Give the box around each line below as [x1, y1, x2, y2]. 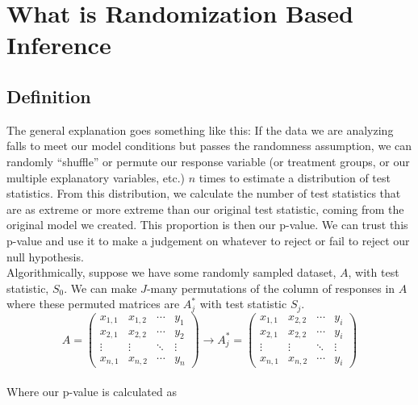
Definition [6, 83, 91, 108]
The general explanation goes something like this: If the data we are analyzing [6, 121, 394, 138]
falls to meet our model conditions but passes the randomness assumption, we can [6, 137, 412, 154]
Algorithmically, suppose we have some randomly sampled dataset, [6, 264, 336, 281]
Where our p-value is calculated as [6, 382, 177, 399]
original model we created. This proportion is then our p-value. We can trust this [6, 216, 408, 233]
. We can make [64, 279, 137, 296]
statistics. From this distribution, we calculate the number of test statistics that [6, 185, 401, 202]
